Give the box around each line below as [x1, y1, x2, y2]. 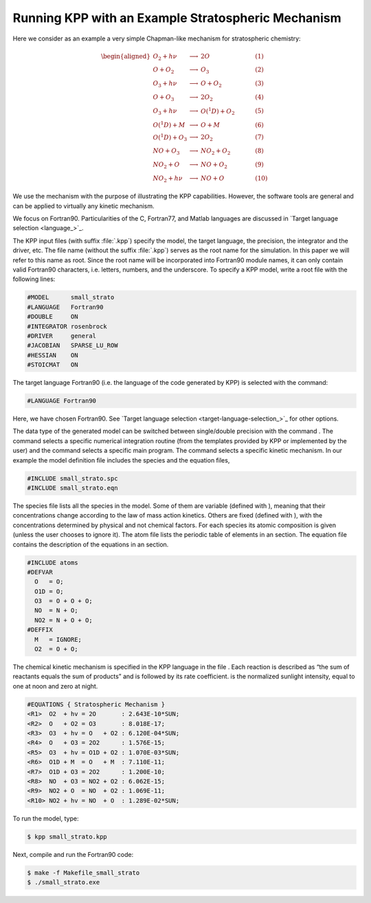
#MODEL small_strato [27, 293, 115, 302]
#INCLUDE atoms [27, 559, 78, 566]
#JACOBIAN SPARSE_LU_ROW [27, 342, 118, 350]
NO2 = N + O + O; [34, 616, 93, 624]
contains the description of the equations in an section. [12, 540, 169, 548]
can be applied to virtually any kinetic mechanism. [12, 201, 155, 210]
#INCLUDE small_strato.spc [27, 474, 118, 482]
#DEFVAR [27, 568, 53, 576]
